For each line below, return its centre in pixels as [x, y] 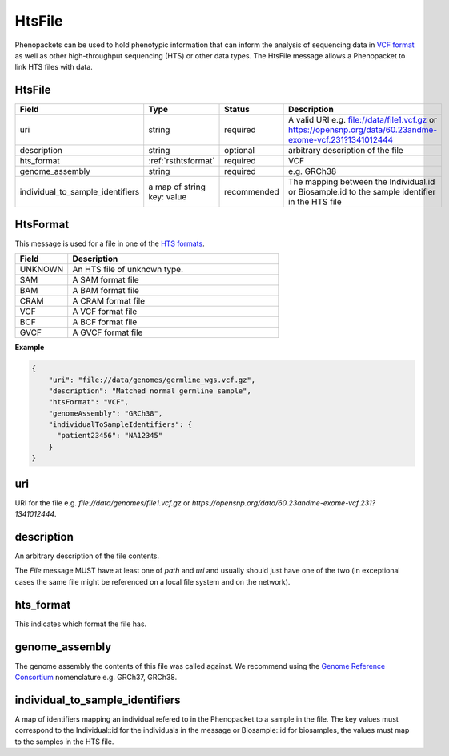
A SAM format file [106, 280]
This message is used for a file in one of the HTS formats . [110, 243]
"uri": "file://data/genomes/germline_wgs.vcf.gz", [152, 380]
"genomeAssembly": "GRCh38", [106, 413]
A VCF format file [105, 312]
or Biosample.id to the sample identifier [362, 192]
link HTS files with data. [54, 67]
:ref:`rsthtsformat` [182, 161]
